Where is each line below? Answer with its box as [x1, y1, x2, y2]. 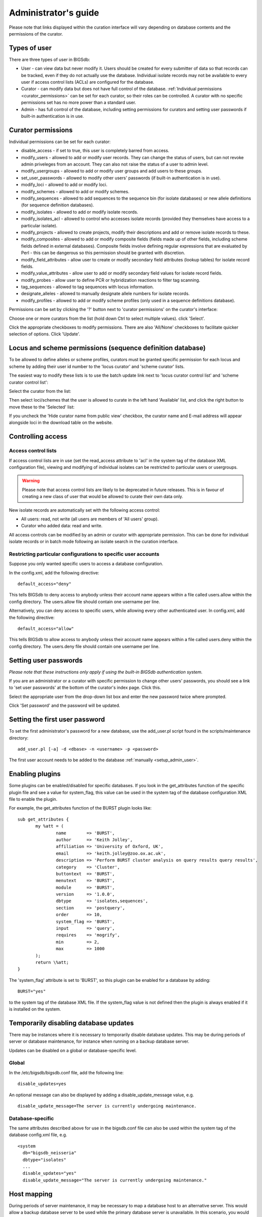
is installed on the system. [9, 1006, 61, 1012]
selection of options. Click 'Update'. [9, 331, 80, 337]
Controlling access [9, 432, 67, 441]
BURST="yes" [17, 989, 46, 994]
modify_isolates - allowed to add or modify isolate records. [21, 209, 138, 215]
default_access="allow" [17, 626, 74, 631]
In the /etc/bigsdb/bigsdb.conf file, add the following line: [9, 1069, 124, 1075]
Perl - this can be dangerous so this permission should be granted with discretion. [21, 250, 185, 256]
